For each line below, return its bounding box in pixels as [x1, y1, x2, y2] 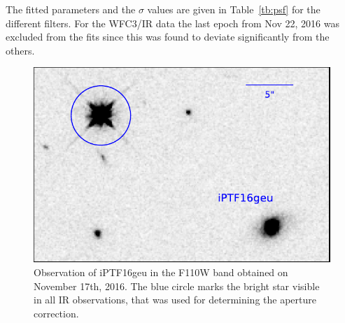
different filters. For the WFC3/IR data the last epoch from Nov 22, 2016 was [6, 15, 339, 30]
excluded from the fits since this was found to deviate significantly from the [6, 29, 330, 44]
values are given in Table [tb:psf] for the [147, 2, 321, 16]
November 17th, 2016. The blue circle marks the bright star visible [34, 278, 320, 293]
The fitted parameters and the [6, 2, 136, 16]
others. [6, 43, 35, 57]
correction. [34, 306, 79, 320]
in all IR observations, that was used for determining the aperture [34, 292, 316, 307]
